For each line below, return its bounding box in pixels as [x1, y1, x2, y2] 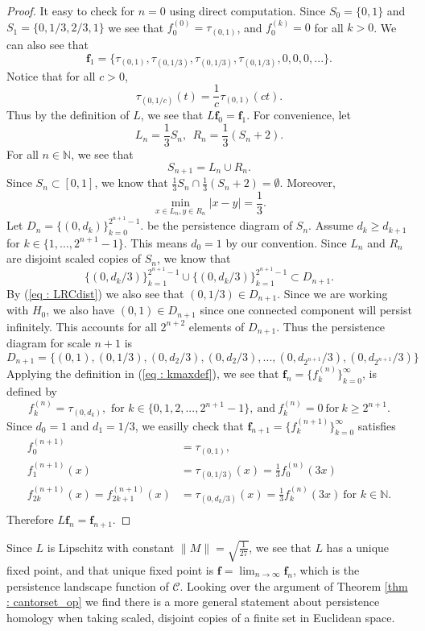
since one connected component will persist [200, 301, 412, 318]
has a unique [326, 538, 390, 555]
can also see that [6, 35, 89, 52]
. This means [123, 234, 188, 251]
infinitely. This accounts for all [6, 318, 157, 334]
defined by [6, 382, 58, 399]
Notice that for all [6, 67, 96, 84]
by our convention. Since [225, 234, 347, 251]
